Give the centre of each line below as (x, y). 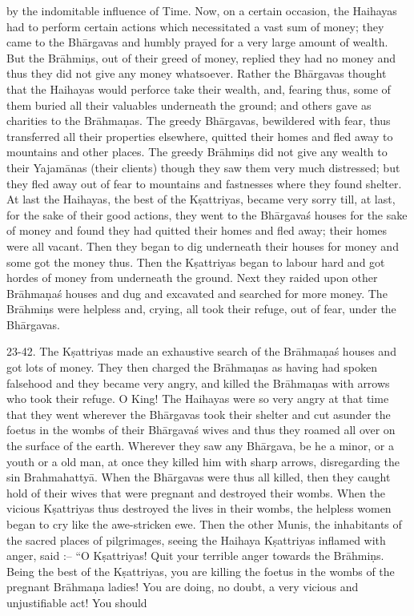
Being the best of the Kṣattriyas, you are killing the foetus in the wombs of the (201, 571)
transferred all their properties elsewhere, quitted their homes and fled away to (200, 136)
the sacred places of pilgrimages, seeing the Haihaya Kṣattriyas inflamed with (196, 540)
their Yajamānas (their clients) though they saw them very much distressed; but (203, 167)
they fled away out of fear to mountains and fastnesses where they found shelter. (204, 183)
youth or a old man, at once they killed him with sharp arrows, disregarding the (203, 461)
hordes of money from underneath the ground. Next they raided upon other (192, 278)
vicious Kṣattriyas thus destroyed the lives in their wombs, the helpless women (199, 508)
